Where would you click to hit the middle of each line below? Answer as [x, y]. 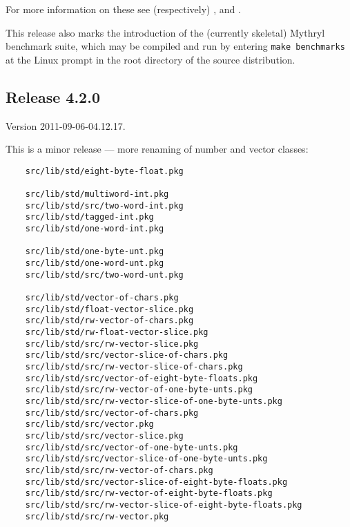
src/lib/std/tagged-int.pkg [89, 217]
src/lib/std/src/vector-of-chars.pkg [112, 413]
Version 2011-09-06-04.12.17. [66, 125]
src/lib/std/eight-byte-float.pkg [104, 171]
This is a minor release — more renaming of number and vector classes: [157, 149]
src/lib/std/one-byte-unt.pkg [95, 252]
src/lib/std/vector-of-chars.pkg [102, 298]
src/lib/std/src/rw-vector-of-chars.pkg [119, 470]
